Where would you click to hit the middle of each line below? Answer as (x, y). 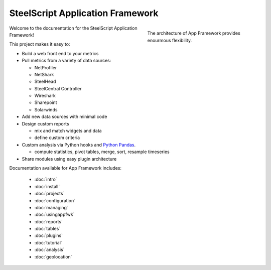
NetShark (44, 74)
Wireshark (45, 96)
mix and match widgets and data (68, 131)
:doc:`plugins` (48, 235)
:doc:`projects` (49, 194)
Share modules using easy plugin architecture (69, 159)
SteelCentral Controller (58, 88)
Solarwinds (46, 109)
